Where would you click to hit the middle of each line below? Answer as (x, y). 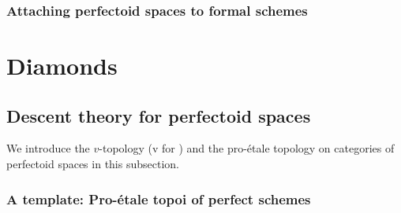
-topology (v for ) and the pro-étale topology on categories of (247, 148)
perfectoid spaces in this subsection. (93, 164)
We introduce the (48, 148)
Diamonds (62, 66)
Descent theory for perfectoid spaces (159, 115)
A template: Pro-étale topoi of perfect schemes (159, 198)
